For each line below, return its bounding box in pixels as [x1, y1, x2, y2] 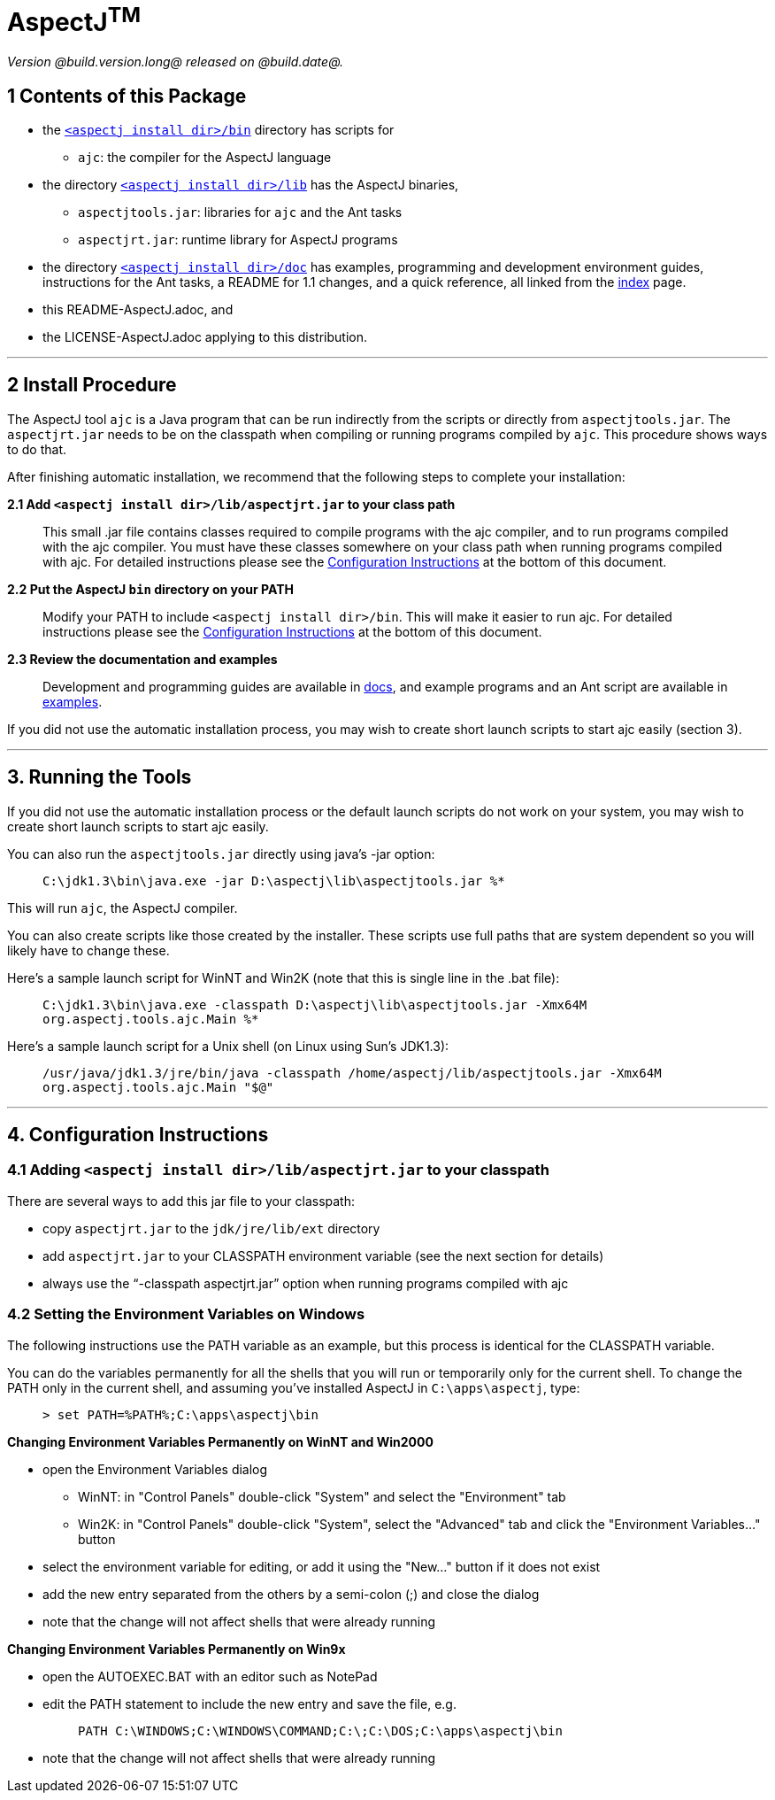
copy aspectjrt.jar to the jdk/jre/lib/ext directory [42, 1220, 380, 1236]
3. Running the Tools [7, 766, 192, 789]
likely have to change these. [7, 942, 170, 958]
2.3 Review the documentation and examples [7, 651, 278, 667]
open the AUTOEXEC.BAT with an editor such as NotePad [42, 1668, 378, 1684]
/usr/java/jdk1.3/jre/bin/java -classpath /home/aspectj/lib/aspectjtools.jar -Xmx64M [42, 1065, 662, 1080]
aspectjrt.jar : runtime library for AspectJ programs [78, 231, 398, 247]
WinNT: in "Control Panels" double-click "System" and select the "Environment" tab [78, 1488, 566, 1504]
